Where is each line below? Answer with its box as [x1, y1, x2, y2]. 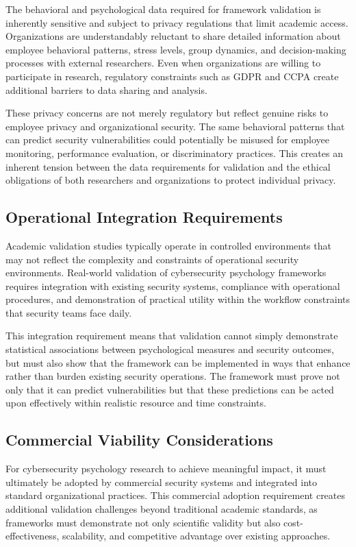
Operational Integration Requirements [5, 206, 283, 228]
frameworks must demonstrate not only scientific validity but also [5, 515, 281, 529]
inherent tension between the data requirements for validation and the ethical [5, 159, 331, 173]
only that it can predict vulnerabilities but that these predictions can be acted [5, 382, 334, 396]
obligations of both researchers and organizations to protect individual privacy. [5, 173, 336, 187]
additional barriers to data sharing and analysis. [5, 82, 207, 97]
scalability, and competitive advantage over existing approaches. [62, 528, 331, 543]
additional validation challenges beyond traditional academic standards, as [5, 502, 318, 516]
